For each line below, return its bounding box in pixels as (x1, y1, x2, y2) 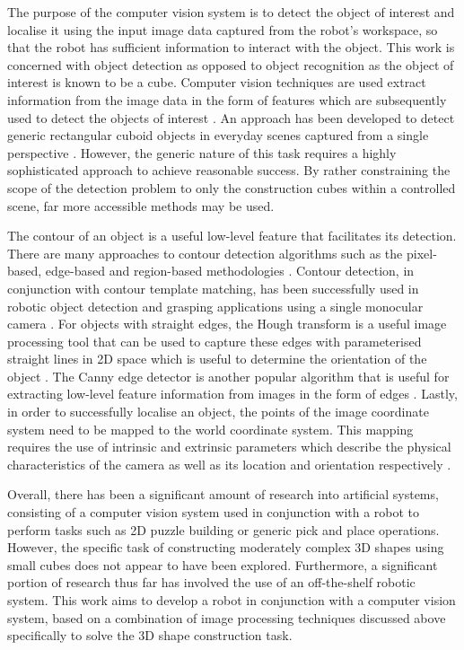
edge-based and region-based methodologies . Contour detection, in (45, 261, 415, 280)
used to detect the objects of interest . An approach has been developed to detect (7, 108, 455, 127)
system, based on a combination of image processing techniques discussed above (7, 608, 446, 627)
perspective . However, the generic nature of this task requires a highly (7, 143, 397, 162)
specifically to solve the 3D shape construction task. (7, 626, 293, 645)
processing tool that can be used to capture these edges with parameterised (7, 331, 422, 350)
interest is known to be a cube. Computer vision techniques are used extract (7, 73, 426, 92)
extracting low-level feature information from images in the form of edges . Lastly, (7, 384, 458, 403)
